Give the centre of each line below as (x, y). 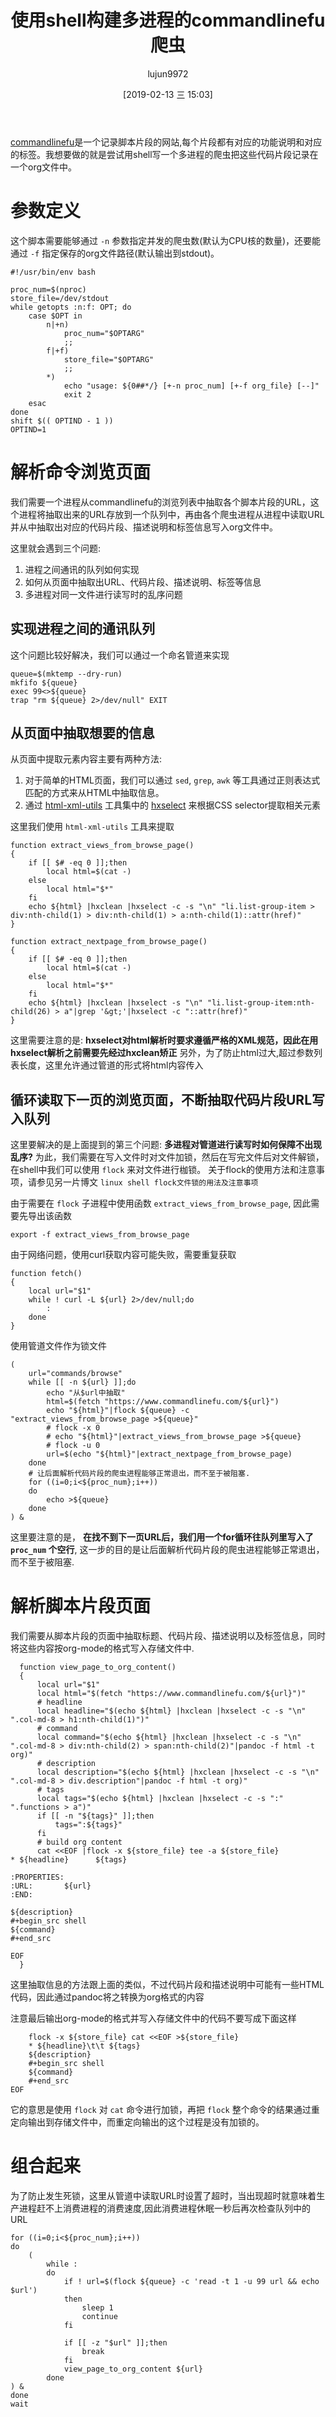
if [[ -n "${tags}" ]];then (95, 1816)
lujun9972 (168, 73)
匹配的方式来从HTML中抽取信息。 (94, 793)
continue (99, 2317)
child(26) (31, 1012)
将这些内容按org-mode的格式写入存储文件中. (102, 1648)
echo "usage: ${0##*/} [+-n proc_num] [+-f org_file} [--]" (191, 386)
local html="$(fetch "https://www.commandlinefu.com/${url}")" (171, 1694)
